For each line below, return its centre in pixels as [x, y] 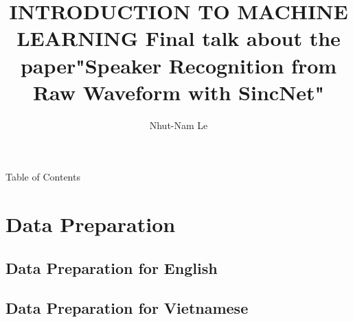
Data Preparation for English [112, 267]
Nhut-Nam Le [179, 125]
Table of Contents [43, 177]
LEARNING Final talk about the [179, 38]
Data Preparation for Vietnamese [127, 308]
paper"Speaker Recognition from [179, 65]
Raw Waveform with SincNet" [179, 92]
